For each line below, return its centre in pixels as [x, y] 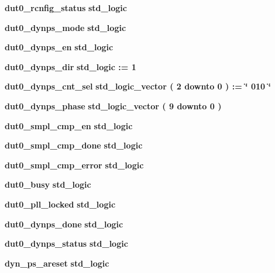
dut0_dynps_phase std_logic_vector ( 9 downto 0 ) [113, 106]
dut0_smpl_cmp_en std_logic [69, 125]
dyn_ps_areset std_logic [57, 263]
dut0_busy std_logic [48, 184]
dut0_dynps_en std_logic [59, 47]
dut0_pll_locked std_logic [60, 204]
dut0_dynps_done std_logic [64, 224]
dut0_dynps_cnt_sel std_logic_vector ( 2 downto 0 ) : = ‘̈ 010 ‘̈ [138, 86]
